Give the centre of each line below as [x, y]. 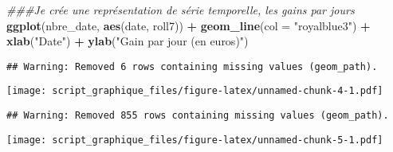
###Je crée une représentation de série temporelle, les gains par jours [181, 10]
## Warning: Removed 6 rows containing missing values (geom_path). [192, 66]
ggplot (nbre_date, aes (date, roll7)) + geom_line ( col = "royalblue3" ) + [189, 25]
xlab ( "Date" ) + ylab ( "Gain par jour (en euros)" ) [128, 41]
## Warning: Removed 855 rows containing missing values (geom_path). [198, 116]
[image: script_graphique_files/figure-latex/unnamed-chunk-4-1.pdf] [195, 91]
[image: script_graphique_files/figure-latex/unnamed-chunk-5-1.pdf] [195, 140]
